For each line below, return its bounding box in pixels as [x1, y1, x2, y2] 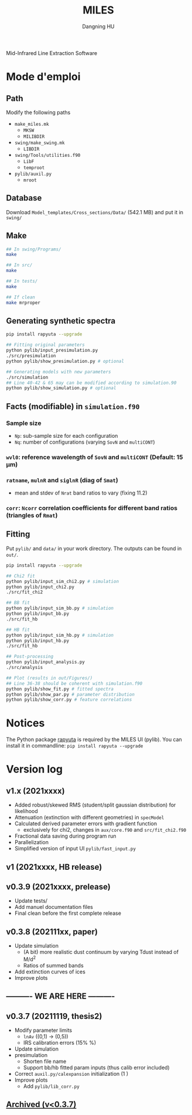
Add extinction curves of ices [14, 968, 86, 975]
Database [6, 193, 42, 203]
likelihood [14, 808, 38, 815]
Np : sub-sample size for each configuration [14, 432, 118, 439]
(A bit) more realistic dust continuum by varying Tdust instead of [23, 949, 179, 956]
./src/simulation [6, 374, 49, 380]
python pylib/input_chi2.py [6, 584, 75, 590]
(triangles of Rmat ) [6, 512, 58, 520]
